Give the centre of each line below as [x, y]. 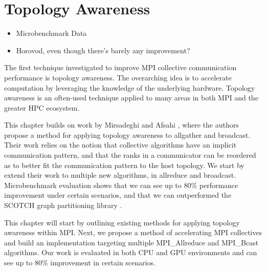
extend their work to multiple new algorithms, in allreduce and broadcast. [120, 175]
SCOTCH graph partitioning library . [63, 205]
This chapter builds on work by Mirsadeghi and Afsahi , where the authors [121, 125]
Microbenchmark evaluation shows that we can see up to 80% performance [121, 185]
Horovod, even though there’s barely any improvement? [103, 50]
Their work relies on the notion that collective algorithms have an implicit [120, 145]
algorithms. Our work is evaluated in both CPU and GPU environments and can [131, 252]
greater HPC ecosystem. [42, 107]
